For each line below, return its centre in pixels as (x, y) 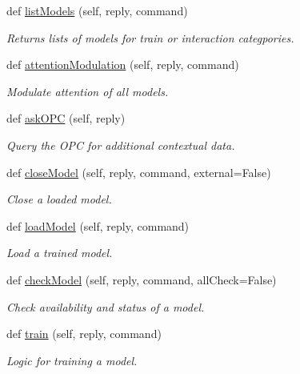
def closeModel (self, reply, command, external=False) (139, 172)
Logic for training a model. (72, 360)
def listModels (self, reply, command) (97, 10)
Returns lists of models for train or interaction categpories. (150, 37)
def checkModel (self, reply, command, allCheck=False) (142, 279)
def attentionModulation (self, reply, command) (123, 64)
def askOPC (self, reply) (66, 118)
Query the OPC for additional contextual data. (121, 145)
